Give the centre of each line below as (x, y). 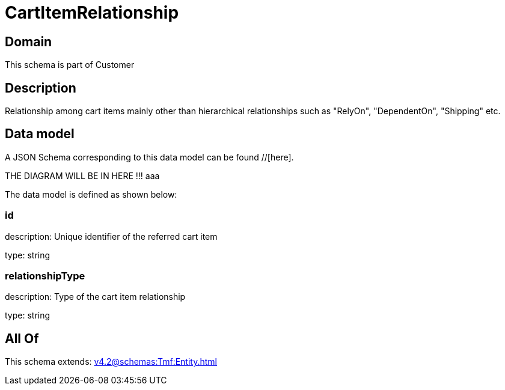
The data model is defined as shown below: (91, 194)
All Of (22, 338)
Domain (29, 41)
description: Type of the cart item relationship (95, 297)
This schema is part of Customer (70, 65)
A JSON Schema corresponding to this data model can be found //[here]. (149, 157)
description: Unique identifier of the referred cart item (111, 236)
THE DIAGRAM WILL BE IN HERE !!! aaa (82, 175)
